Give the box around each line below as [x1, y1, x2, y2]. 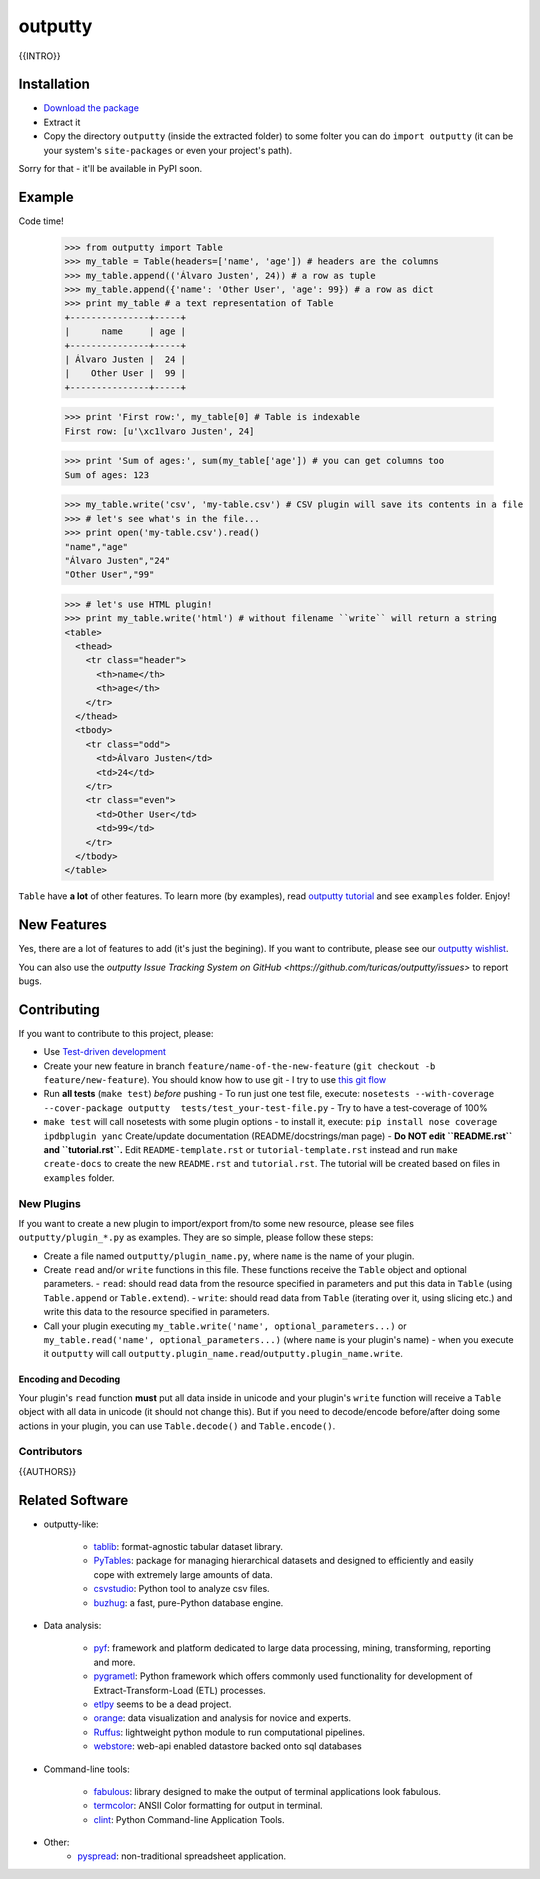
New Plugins [18, 1196, 82, 1210]
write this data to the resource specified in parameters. [43, 1306, 270, 1318]
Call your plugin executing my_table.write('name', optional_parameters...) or [43, 1320, 407, 1332]
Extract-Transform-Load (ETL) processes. [93, 1684, 267, 1696]
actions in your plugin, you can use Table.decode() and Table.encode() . [18, 1420, 336, 1432]
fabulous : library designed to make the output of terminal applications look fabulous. [93, 1785, 442, 1797]
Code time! [18, 215, 64, 227]
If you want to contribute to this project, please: [18, 1027, 214, 1039]
